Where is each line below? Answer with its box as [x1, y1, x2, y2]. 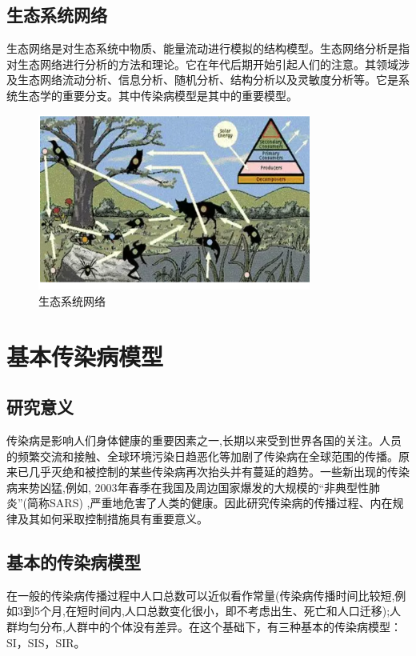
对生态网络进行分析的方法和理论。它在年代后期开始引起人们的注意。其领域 [6, 55, 398, 72]
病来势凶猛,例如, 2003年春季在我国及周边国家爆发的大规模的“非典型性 [6, 478, 370, 495]
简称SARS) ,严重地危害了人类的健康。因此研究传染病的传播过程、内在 [27, 494, 393, 511]
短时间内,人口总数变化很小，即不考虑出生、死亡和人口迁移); [76, 602, 390, 619]
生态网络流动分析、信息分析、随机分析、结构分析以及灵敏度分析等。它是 [17, 71, 398, 88]
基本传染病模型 [6, 339, 164, 372]
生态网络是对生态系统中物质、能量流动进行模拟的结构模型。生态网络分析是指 [6, 40, 410, 57]
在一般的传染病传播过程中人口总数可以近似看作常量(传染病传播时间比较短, [6, 586, 395, 603]
